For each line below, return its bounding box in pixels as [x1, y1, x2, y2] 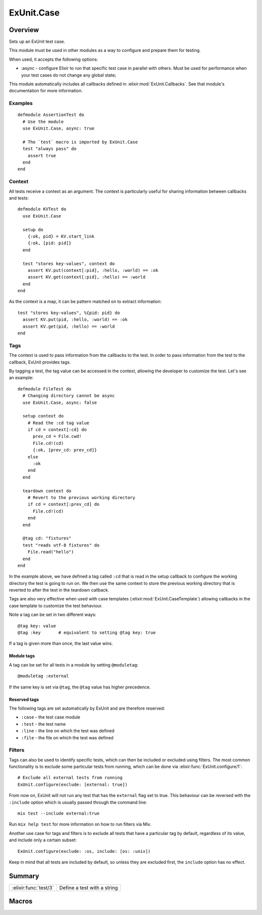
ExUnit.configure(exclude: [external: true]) [17, 782, 128, 787]
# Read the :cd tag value [27, 420, 90, 426]
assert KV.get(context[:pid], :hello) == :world [27, 274, 146, 280]
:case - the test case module [21, 714, 81, 720]
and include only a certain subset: [9, 837, 77, 843]
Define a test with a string [59, 884, 118, 891]
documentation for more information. [9, 88, 83, 94]
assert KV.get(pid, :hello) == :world [22, 323, 115, 329]
